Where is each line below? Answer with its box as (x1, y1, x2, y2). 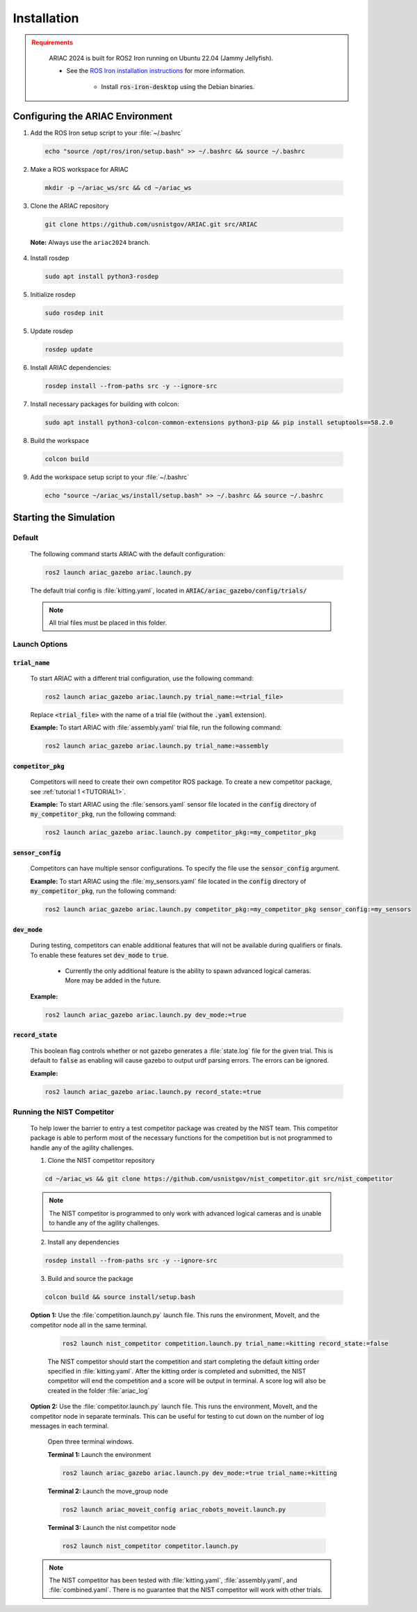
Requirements (31, 38, 74, 47)
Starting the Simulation (13, 512, 115, 524)
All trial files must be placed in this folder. (49, 619, 167, 627)
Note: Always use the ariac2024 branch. (30, 238, 151, 246)
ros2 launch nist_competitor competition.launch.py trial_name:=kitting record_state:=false (62, 1339, 389, 1347)
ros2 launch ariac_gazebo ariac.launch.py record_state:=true (44, 1088, 261, 1095)
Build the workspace (30, 436, 90, 444)
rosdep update (44, 345, 93, 353)
